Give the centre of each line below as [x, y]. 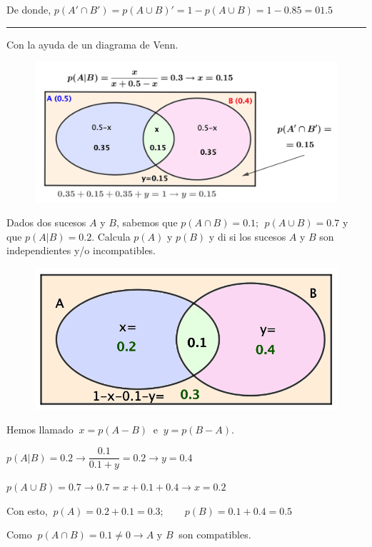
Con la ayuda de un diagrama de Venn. [92, 44]
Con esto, [27, 510]
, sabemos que [147, 222]
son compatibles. [215, 535]
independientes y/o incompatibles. [81, 250]
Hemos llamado [40, 430]
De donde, [29, 9]
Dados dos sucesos [46, 222]
